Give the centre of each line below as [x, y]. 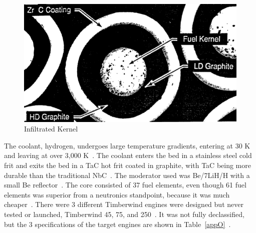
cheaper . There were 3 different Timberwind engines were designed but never [124, 204]
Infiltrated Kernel [51, 129]
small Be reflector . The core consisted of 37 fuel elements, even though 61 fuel [125, 185]
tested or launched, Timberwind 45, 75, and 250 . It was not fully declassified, [124, 214]
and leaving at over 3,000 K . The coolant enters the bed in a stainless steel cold [128, 155]
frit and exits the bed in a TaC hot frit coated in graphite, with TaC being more [127, 165]
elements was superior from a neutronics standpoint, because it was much [117, 194]
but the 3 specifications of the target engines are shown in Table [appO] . [117, 224]
